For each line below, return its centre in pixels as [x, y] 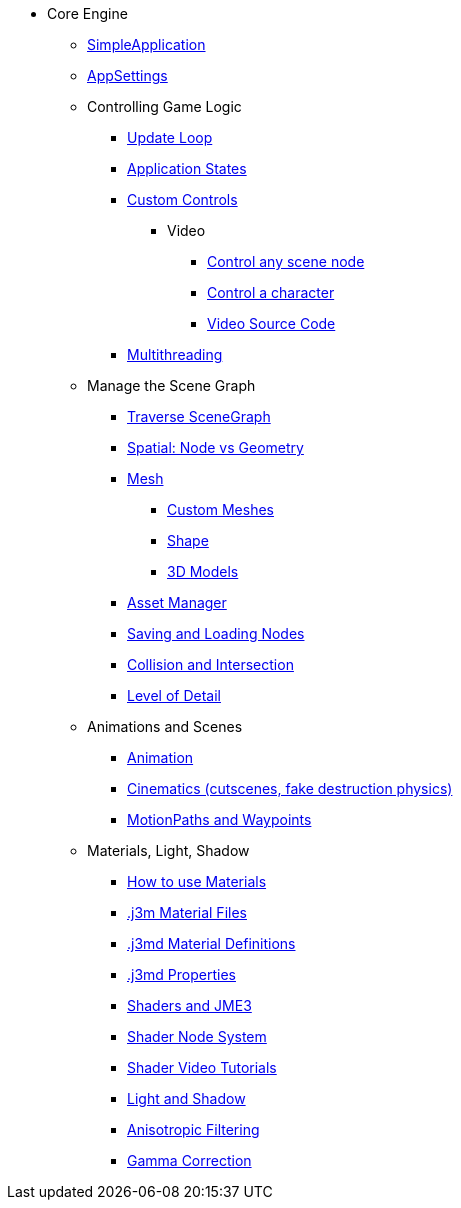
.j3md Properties [181, 974]
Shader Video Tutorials [202, 1067]
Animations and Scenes [165, 726]
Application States [187, 168]
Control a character [271, 292]
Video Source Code [271, 323]
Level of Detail [174, 695]
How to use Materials [197, 881]
